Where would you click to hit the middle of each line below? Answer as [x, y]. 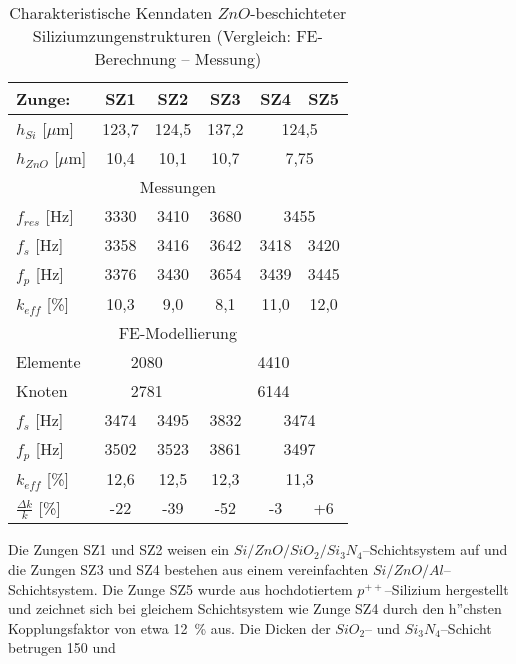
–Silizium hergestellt [446, 588]
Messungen [177, 186]
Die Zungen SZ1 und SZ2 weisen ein [119, 549]
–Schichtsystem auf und [435, 549]
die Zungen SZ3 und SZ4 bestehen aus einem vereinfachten [188, 568]
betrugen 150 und [62, 647]
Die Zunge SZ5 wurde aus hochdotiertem [227, 588]
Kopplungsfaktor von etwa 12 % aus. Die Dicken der [169, 627]
